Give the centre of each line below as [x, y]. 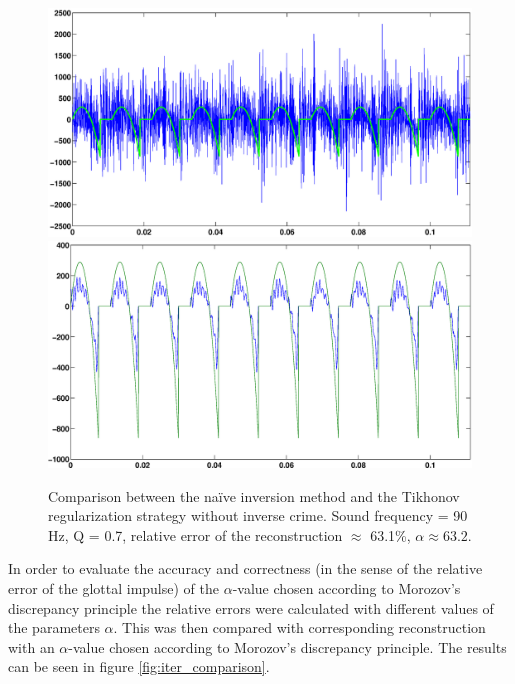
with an [31, 646]
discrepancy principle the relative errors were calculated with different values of [251, 607]
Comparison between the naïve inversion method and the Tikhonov [254, 495]
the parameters [54, 627]
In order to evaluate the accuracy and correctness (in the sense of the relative [245, 568]
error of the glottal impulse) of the [113, 588]
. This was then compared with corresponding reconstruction [299, 627]
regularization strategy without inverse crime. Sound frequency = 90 [258, 515]
